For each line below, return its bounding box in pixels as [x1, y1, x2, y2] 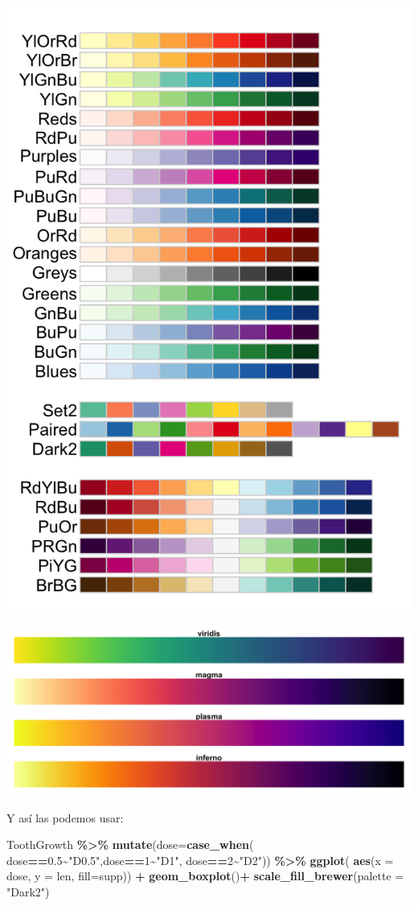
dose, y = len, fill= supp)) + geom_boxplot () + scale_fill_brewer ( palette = [6, 867, 404, 884]
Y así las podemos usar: [6, 809, 124, 826]
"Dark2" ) [6, 883, 50, 900]
